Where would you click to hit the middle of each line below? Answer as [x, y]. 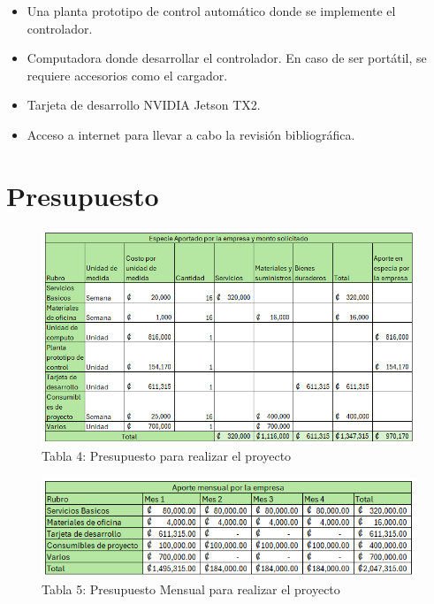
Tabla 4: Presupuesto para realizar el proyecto [167, 456]
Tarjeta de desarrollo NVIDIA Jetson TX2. [144, 105]
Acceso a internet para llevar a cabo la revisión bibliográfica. [191, 134]
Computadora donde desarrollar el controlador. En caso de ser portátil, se [227, 58]
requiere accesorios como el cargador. [127, 75]
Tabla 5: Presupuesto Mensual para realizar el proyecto [191, 589]
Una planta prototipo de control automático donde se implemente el [211, 11]
